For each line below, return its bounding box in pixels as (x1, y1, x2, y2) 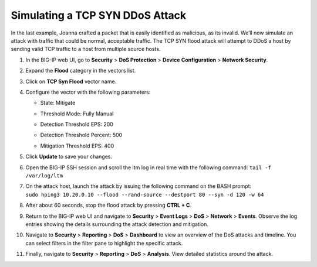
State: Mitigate (40, 100, 76, 107)
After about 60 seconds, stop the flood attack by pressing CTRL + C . (25, 202, 192, 209)
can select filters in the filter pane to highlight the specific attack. (25, 239, 183, 247)
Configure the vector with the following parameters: (25, 88, 151, 95)
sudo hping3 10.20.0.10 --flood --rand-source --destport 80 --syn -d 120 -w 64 (25, 191, 264, 198)
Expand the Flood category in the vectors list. (25, 67, 136, 74)
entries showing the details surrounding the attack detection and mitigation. (25, 220, 208, 228)
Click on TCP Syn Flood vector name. (25, 78, 117, 85)
